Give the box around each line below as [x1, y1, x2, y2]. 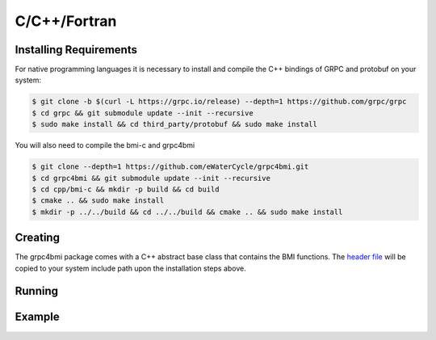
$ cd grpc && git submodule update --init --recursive [31, 108, 254, 117]
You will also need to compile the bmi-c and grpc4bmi [15, 141, 195, 150]
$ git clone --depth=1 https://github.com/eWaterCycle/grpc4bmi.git [31, 162, 309, 171]
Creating [15, 231, 61, 245]
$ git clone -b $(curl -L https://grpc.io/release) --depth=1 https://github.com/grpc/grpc [31, 97, 407, 107]
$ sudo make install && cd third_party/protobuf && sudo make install [31, 120, 318, 129]
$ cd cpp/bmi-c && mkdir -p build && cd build [31, 184, 220, 194]
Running [15, 284, 59, 298]
